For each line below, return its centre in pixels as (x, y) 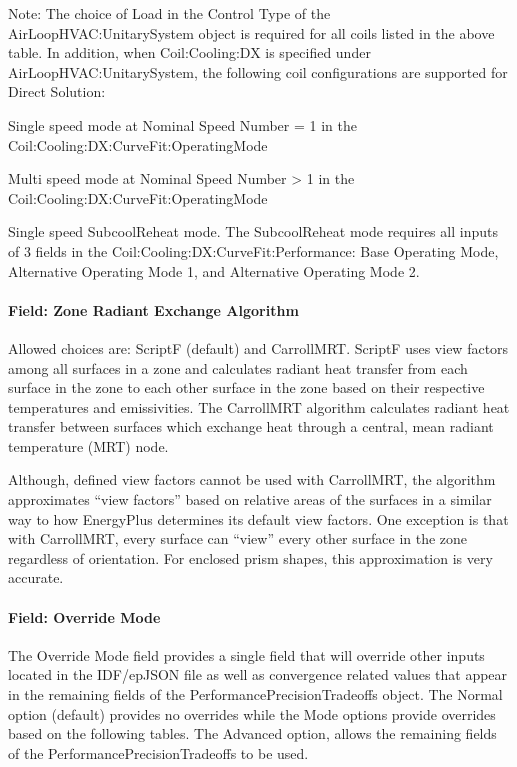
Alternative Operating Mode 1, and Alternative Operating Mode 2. (214, 270)
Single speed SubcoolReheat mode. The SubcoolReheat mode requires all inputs (253, 231)
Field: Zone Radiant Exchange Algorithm (153, 309)
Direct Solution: (57, 91)
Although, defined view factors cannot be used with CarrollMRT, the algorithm (252, 479)
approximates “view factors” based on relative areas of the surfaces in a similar (250, 499)
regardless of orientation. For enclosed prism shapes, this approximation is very (250, 557)
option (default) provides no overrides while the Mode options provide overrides (252, 713)
